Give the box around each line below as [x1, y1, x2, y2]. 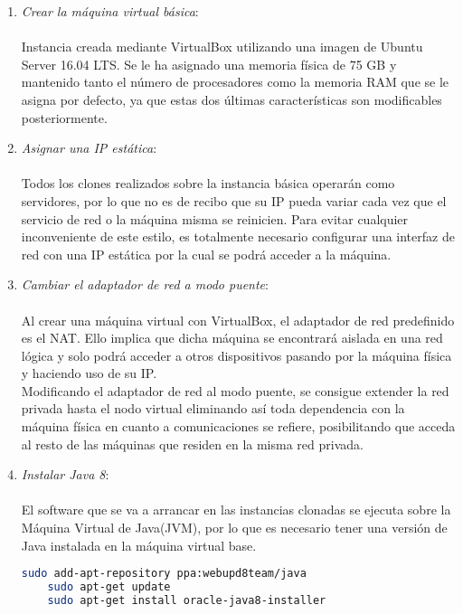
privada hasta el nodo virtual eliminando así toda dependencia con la [21, 399, 405, 418]
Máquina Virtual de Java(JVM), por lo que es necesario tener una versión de [21, 518, 448, 537]
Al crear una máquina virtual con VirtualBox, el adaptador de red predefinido [21, 310, 455, 329]
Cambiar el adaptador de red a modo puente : [21, 275, 269, 294]
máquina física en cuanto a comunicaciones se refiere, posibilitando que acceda [21, 417, 456, 436]
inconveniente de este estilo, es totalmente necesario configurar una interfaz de [21, 227, 455, 246]
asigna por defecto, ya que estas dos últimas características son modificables [21, 90, 442, 109]
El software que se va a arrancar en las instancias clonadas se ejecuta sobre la [21, 500, 451, 519]
